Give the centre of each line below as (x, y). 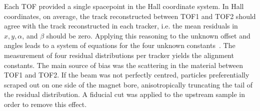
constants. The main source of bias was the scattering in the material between (124, 65)
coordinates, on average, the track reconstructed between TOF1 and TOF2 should (130, 16)
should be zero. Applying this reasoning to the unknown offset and (148, 35)
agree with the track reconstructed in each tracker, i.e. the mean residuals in (121, 26)
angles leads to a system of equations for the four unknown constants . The (120, 45)
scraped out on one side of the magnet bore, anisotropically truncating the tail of (128, 84)
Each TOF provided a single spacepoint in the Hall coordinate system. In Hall (124, 6)
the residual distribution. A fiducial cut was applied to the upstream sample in (124, 94)
